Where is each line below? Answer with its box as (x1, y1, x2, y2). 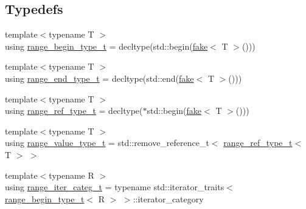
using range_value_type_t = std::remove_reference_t (5, 136, 209, 149)
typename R (49, 168, 94, 181)
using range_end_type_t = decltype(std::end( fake (5, 71, 194, 84)
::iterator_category (133, 192, 204, 205)
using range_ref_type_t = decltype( (5, 104, 143, 117)
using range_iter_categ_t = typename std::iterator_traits (5, 181, 224, 193)
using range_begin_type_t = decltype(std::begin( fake (5, 39, 208, 52)
